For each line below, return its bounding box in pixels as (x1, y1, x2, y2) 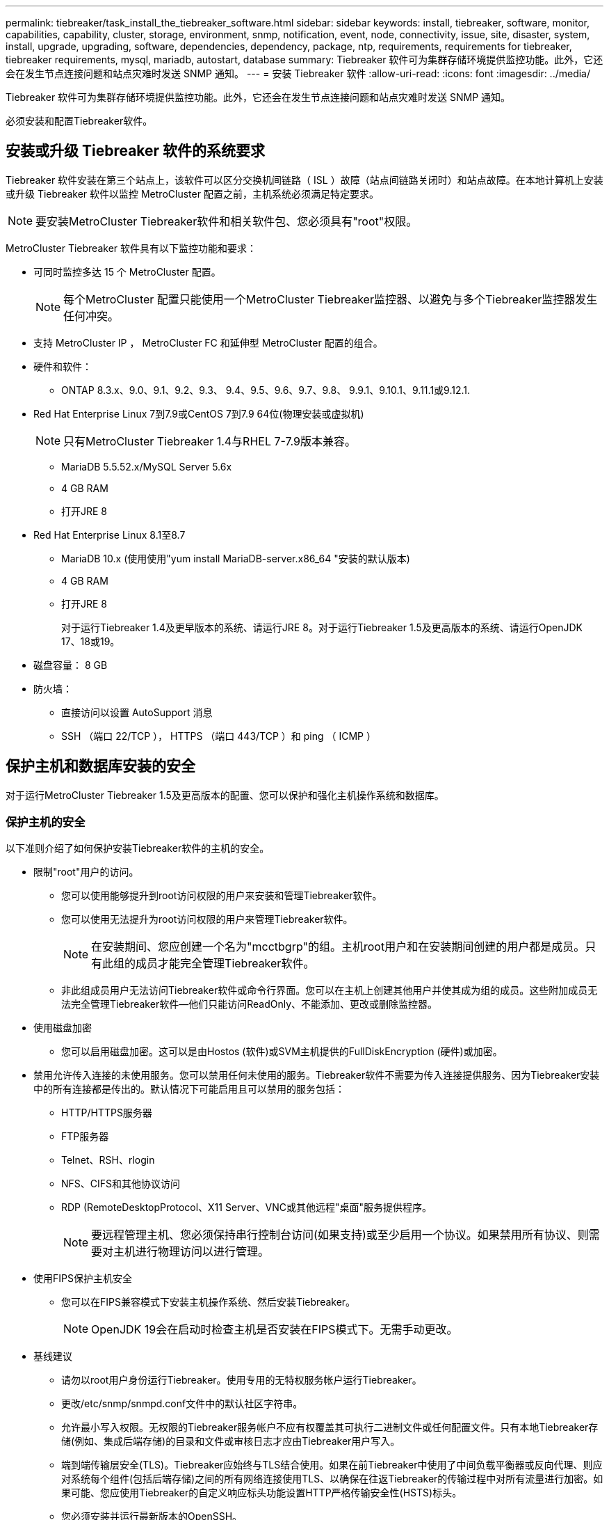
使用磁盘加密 (33, 1022, 92, 1034)
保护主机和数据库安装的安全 (6, 757, 195, 775)
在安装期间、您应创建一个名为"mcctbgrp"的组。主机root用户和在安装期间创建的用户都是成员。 (91, 940, 585, 954)
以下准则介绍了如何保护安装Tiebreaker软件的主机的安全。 (6, 842, 270, 855)
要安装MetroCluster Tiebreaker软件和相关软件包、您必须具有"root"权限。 (35, 214, 418, 228)
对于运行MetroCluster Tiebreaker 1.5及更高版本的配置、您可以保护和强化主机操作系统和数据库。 (6, 789, 444, 801)
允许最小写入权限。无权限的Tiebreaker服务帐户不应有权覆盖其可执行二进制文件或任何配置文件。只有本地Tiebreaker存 (61, 1421, 599, 1434)
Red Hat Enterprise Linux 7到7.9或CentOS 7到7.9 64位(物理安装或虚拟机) (33, 407, 364, 420)
